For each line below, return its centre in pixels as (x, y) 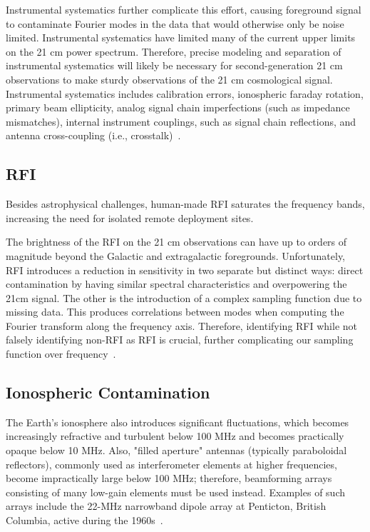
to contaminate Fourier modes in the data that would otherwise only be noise (175, 23)
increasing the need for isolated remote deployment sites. (130, 217)
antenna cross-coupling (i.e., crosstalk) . (93, 135)
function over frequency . (61, 354)
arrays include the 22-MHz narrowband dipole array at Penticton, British (166, 506)
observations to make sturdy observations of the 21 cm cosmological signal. (169, 79)
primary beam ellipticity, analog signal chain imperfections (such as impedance (178, 107)
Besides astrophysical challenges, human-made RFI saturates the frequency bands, (185, 204)
